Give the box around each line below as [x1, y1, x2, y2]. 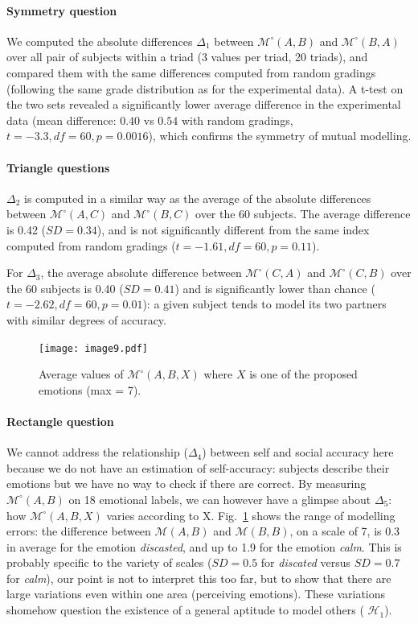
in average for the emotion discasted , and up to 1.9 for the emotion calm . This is [6, 538, 402, 555]
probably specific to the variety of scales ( [6, 554, 212, 571]
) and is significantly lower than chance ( [174, 279, 375, 296]
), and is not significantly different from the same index [96, 221, 370, 238]
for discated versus [260, 554, 351, 571]
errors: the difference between [6, 523, 151, 539]
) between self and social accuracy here [202, 444, 394, 461]
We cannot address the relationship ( [6, 444, 188, 461]
